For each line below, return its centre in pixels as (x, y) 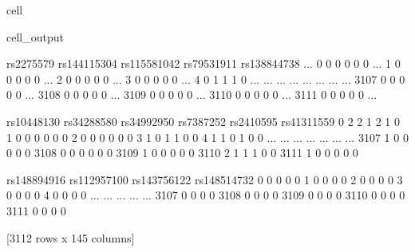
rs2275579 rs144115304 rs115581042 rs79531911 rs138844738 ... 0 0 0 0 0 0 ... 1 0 (204, 63)
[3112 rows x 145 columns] (71, 237)
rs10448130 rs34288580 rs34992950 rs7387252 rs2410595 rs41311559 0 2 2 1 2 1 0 (203, 121)
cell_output (35, 36)
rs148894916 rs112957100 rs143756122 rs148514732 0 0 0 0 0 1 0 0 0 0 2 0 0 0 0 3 (205, 179)
